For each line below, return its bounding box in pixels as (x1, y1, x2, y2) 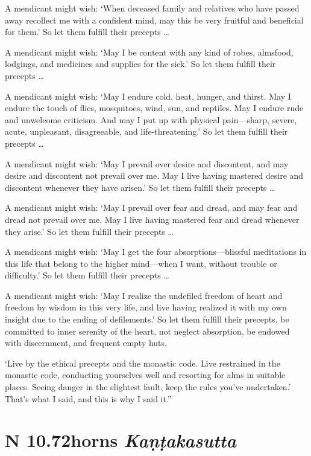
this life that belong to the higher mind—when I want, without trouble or (5, 257, 277, 269)
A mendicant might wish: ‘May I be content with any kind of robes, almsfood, (5, 45, 294, 58)
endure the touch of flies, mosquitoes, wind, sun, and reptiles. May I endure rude (5, 101, 304, 114)
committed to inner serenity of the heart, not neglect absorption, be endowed (5, 324, 290, 337)
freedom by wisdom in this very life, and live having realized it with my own (5, 301, 287, 313)
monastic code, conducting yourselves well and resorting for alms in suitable (5, 368, 286, 381)
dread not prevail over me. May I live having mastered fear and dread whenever (5, 213, 300, 225)
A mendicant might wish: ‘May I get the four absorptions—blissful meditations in (5, 245, 307, 258)
